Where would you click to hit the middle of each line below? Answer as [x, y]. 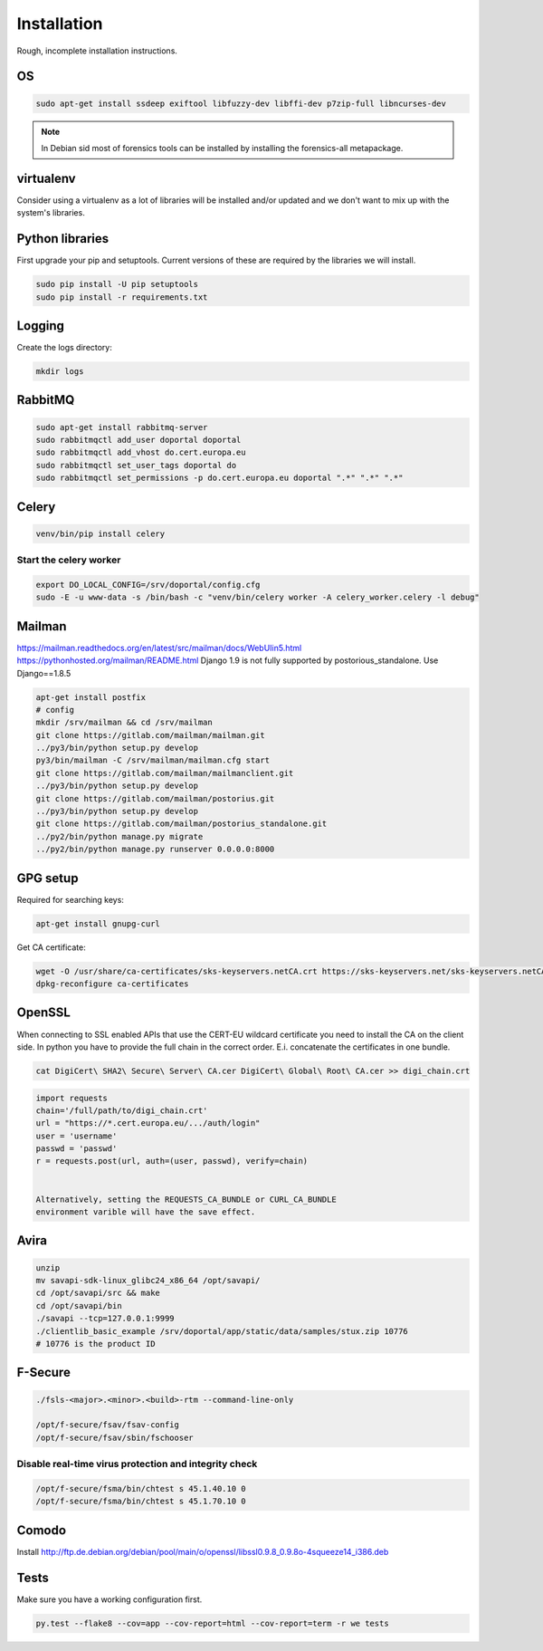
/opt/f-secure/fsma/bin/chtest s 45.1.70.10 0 [141, 1502]
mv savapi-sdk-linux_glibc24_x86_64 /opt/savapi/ [148, 1281]
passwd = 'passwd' [76, 1149]
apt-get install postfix [91, 697]
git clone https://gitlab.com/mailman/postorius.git [155, 798]
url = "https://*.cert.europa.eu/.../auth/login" [148, 1123]
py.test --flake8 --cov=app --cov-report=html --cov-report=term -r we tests [212, 1623]
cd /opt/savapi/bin [79, 1305]
